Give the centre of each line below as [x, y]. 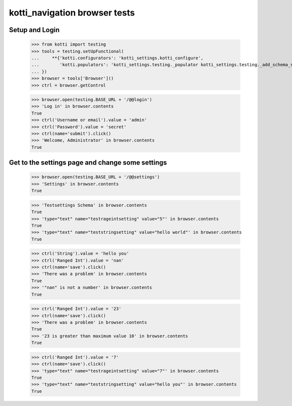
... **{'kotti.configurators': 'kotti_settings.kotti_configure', [118, 58]
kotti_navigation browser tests [72, 13]
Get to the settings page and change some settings [88, 163]
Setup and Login [34, 30]
